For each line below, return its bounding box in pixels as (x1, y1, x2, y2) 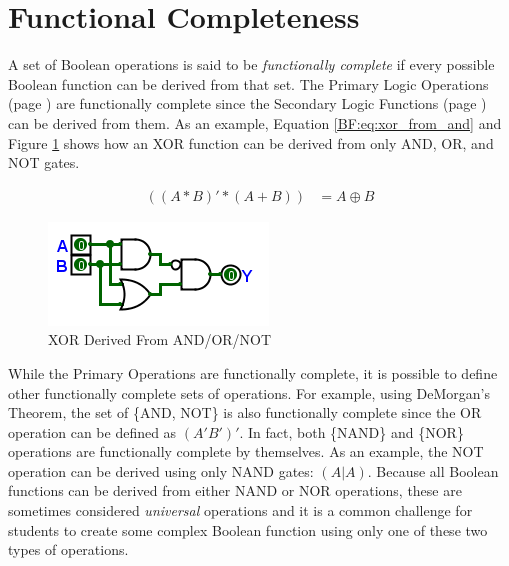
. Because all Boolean (367, 460, 499, 481)
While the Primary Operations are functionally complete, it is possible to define (8, 362, 498, 383)
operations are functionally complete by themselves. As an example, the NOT (8, 441, 484, 462)
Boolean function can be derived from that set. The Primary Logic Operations (8, 73, 489, 94)
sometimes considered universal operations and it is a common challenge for (8, 500, 473, 521)
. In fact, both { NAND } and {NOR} (239, 421, 464, 442)
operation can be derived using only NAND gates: (8, 460, 314, 481)
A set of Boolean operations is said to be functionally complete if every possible (8, 54, 495, 75)
